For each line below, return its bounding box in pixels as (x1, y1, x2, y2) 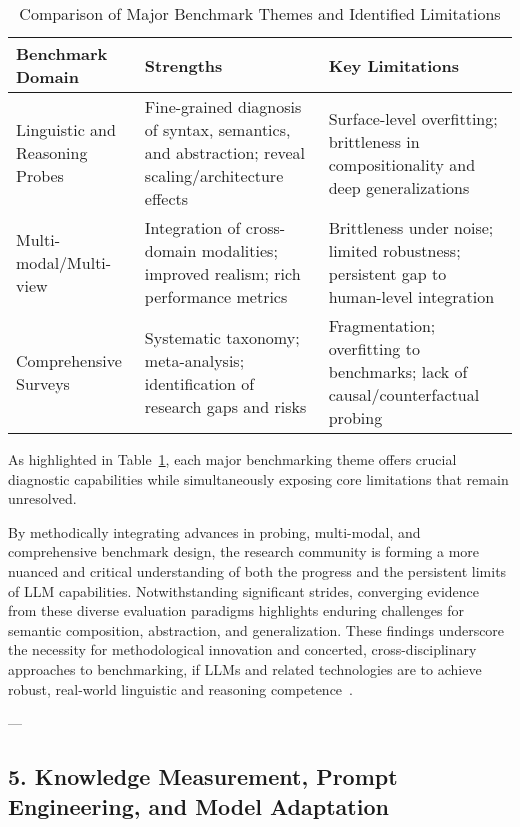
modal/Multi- (16, 250, 112, 274)
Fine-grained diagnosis (144, 95, 302, 118)
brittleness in (328, 129, 420, 153)
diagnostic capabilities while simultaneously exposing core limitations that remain (8, 468, 509, 489)
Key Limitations (328, 53, 460, 77)
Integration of (144, 216, 241, 239)
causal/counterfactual (328, 383, 480, 406)
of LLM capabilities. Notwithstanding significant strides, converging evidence (8, 580, 480, 601)
